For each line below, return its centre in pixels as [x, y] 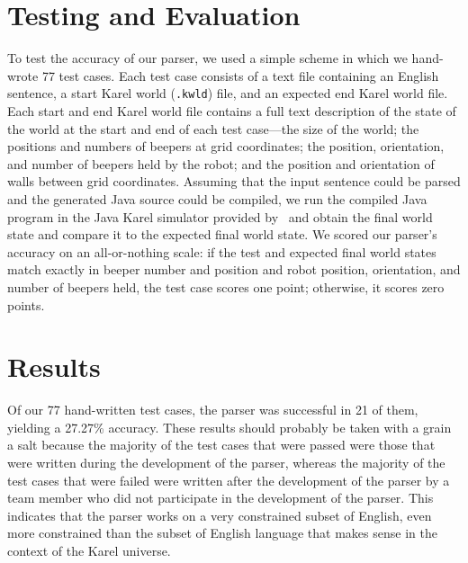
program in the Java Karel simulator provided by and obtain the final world [220, 216]
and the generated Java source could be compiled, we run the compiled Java [217, 198]
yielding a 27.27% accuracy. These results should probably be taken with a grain [229, 427]
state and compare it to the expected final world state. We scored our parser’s [222, 234]
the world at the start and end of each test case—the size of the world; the [213, 128]
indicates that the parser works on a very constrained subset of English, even [220, 515]
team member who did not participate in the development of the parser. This [220, 498]
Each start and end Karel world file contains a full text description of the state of [232, 110]
